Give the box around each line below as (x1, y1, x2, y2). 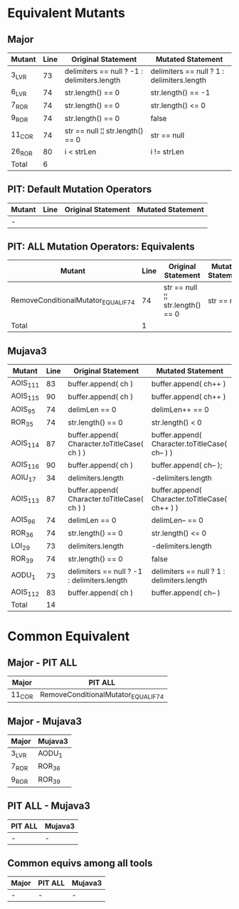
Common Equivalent (7, 628, 130, 644)
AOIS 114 (11, 438, 40, 450)
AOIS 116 (11, 459, 40, 471)
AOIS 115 (11, 391, 40, 403)
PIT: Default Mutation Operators (7, 184, 152, 196)
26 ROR (11, 146, 33, 157)
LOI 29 (11, 541, 31, 552)
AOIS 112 (11, 587, 40, 598)
